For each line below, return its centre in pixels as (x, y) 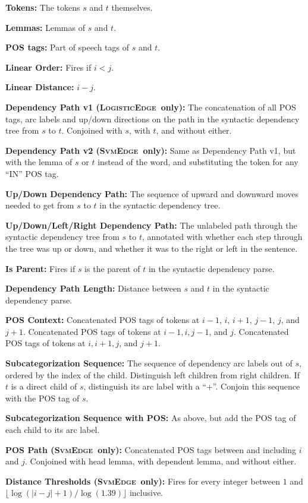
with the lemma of (39, 162)
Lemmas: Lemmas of (45, 27)
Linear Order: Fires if (48, 67)
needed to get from (40, 205)
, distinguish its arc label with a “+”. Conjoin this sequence (192, 386)
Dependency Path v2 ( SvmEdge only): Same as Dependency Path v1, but (151, 150)
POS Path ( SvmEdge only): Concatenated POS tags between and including (151, 449)
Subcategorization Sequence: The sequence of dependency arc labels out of (149, 363)
